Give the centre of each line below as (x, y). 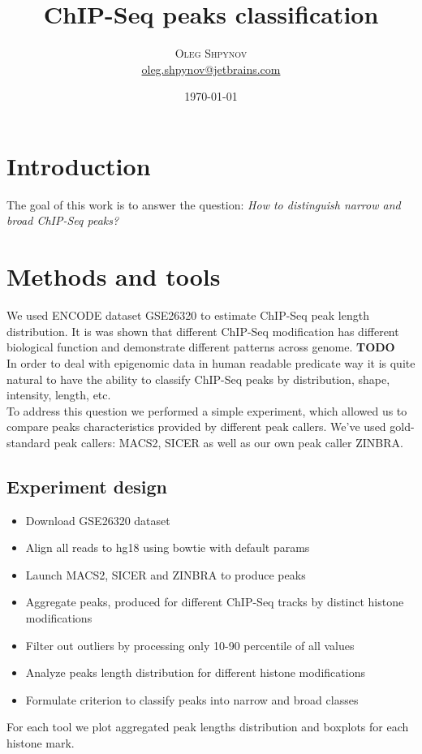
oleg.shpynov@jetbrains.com (211, 69)
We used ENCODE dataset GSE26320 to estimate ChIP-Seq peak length (188, 315)
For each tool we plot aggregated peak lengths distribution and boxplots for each (208, 727)
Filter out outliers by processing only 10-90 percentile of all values (190, 645)
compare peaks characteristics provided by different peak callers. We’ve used (196, 427)
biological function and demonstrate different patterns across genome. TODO (201, 347)
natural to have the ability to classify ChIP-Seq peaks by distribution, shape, (198, 379)
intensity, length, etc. (59, 395)
